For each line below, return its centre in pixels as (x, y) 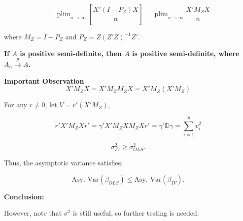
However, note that (33, 213)
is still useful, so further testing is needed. (136, 213)
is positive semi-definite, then (71, 53)
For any (16, 105)
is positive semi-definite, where (186, 53)
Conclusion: (24, 196)
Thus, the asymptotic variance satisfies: (64, 163)
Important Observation (44, 80)
